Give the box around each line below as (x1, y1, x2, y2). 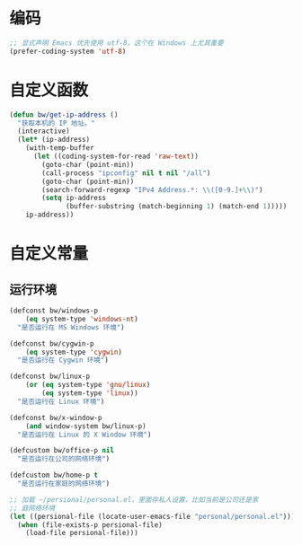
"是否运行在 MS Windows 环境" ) (17, 322, 125, 332)
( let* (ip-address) (17, 136, 91, 145)
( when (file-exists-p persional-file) (17, 520, 164, 530)
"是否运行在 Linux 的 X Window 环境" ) (17, 430, 152, 439)
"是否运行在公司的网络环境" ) (17, 454, 111, 463)
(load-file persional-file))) (25, 529, 139, 538)
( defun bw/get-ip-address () (9, 110, 119, 119)
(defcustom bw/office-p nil (9, 446, 115, 455)
